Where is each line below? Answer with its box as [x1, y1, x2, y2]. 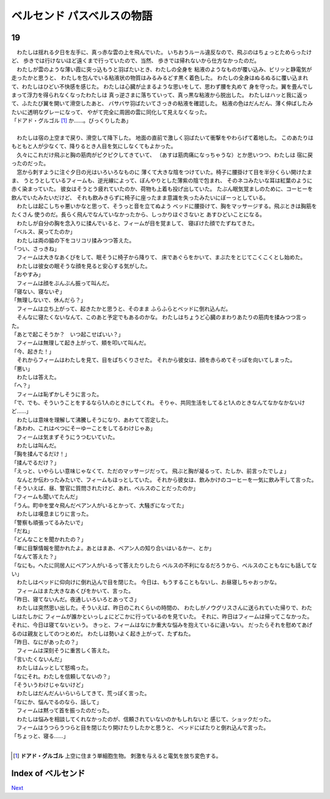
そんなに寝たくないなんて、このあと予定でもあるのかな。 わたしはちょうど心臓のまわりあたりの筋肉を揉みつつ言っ [16, 313, 307, 321]
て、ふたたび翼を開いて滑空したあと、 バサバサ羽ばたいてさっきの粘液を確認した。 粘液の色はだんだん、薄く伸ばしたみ [11, 100, 313, 107]
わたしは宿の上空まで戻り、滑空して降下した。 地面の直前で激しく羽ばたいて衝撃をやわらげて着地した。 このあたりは [16, 134, 314, 141]
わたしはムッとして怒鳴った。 [16, 664, 92, 671]
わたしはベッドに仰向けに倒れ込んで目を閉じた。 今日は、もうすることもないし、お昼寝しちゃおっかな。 [16, 578, 280, 586]
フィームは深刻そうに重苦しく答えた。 [16, 647, 113, 654]
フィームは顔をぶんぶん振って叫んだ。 [16, 279, 113, 286]
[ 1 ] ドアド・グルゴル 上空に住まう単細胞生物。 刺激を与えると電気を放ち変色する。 [13, 752, 222, 760]
